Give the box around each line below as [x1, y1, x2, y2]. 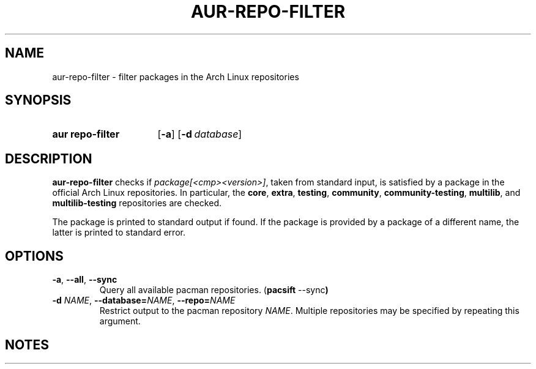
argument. [99, 316, 141, 327]
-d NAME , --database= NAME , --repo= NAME [52, 295, 236, 306]
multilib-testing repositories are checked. [52, 198, 222, 209]
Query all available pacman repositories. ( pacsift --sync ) [99, 285, 329, 296]
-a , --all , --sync [52, 274, 117, 285]
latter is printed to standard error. [52, 227, 185, 238]
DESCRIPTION [5, 151, 92, 166]
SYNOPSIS [5, 92, 72, 108]
